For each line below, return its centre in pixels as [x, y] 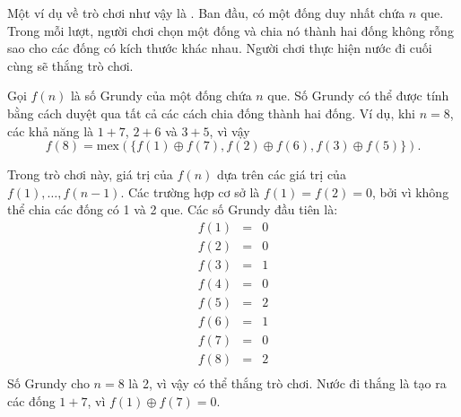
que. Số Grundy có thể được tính [358, 96]
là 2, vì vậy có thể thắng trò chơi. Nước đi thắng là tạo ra [287, 383]
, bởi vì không [410, 191]
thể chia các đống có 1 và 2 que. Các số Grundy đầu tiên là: [173, 209]
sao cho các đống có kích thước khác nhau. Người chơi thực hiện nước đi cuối [220, 48]
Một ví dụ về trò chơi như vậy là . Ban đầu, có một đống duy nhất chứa [206, 13]
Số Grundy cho [48, 383]
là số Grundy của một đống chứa [161, 96]
